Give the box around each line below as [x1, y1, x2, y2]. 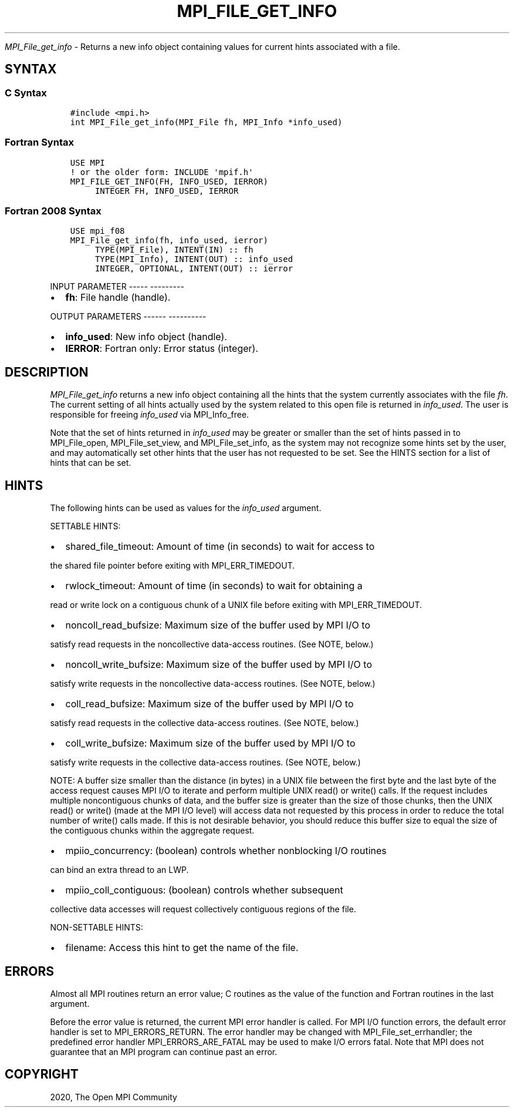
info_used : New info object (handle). [65, 331, 227, 343]
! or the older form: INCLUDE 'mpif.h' [70, 167, 253, 177]
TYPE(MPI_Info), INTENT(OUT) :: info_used [94, 254, 293, 264]
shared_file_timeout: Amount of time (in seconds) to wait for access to [65, 540, 375, 553]
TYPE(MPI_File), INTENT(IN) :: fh [94, 245, 253, 255]
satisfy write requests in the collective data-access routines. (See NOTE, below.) [50, 757, 361, 768]
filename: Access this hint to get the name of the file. [65, 942, 299, 954]
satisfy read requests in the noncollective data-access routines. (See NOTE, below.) [50, 639, 374, 650]
